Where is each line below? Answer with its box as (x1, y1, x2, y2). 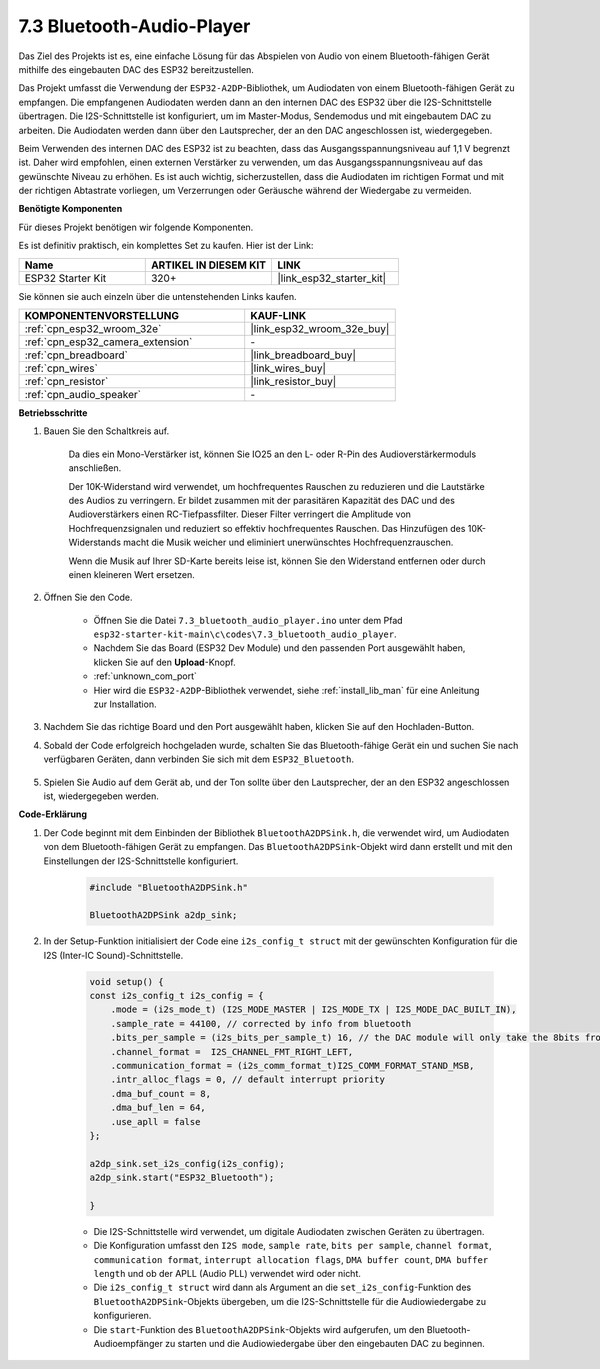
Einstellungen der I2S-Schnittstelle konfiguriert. (43, 855, 239, 867)
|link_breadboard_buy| (250, 348, 357, 362)
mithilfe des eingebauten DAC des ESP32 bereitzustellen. (18, 63, 255, 75)
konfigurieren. (93, 1310, 152, 1322)
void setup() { (89, 976, 164, 987)
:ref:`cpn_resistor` (24, 375, 109, 389)
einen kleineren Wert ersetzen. (68, 568, 195, 580)
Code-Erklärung (18, 808, 88, 820)
